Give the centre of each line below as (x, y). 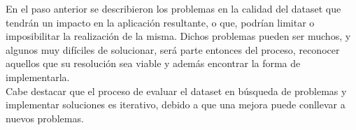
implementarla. (38, 77)
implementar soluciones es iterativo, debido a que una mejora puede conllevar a (176, 104)
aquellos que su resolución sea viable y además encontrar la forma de (153, 63)
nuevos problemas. (45, 118)
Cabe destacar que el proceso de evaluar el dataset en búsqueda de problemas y (176, 91)
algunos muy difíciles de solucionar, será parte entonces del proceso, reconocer (173, 49)
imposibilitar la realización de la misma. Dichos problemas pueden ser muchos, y (178, 36)
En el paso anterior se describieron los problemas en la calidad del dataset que (173, 8)
